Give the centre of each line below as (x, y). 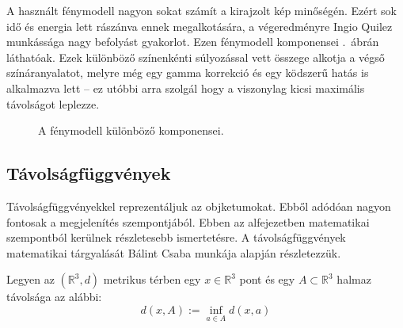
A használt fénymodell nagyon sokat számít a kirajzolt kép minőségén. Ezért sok (201, 10)
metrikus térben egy (152, 279)
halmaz (354, 279)
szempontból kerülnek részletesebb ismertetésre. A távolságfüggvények (176, 237)
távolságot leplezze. (53, 103)
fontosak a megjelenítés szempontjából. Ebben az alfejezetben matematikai (188, 221)
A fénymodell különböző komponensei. (131, 130)
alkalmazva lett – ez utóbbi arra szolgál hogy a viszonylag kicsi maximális (186, 88)
